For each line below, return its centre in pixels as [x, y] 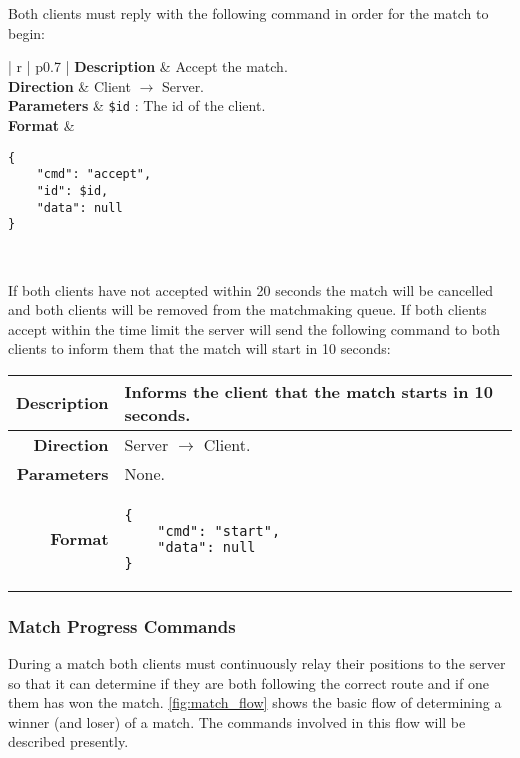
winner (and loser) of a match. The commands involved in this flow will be [237, 721]
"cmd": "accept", [94, 174]
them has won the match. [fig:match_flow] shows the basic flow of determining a [255, 702]
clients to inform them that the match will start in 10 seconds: [199, 348]
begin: [26, 32]
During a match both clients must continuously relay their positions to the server [257, 663]
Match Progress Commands [122, 625]
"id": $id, [72, 190]
